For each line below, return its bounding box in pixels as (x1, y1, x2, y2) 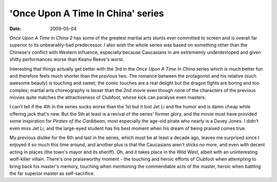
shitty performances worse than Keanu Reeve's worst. (9, 56, 124, 62)
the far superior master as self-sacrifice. (9, 170, 95, 176)
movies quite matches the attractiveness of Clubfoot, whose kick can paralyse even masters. (9, 95, 206, 101)
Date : (9, 26, 22, 32)
